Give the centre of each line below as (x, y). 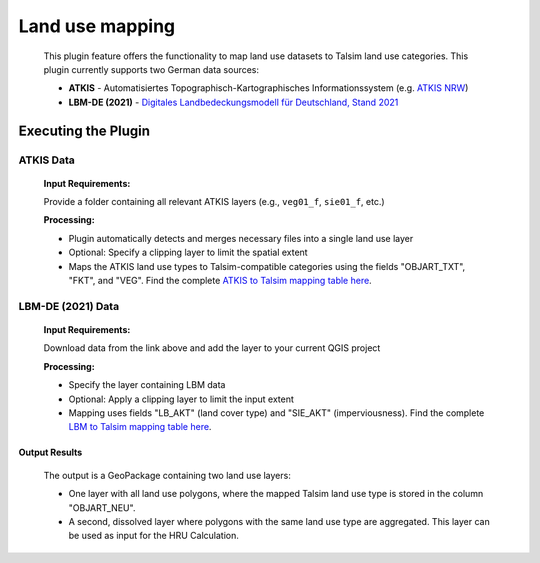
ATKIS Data (46, 160)
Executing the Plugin (84, 130)
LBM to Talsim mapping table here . (140, 427)
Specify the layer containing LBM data (147, 385)
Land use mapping (97, 26)
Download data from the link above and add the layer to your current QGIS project (212, 348)
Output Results (50, 452)
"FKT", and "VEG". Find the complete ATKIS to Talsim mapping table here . (220, 281)
